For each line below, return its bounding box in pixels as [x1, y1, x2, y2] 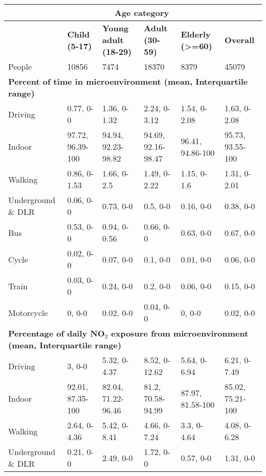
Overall [224, 34, 255, 46]
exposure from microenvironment [111, 327, 249, 339]
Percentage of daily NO [8, 327, 105, 339]
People [8, 61, 32, 72]
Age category [115, 7, 169, 18]
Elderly [181, 28, 211, 40]
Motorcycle [8, 306, 48, 319]
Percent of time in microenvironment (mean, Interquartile [8, 75, 248, 87]
